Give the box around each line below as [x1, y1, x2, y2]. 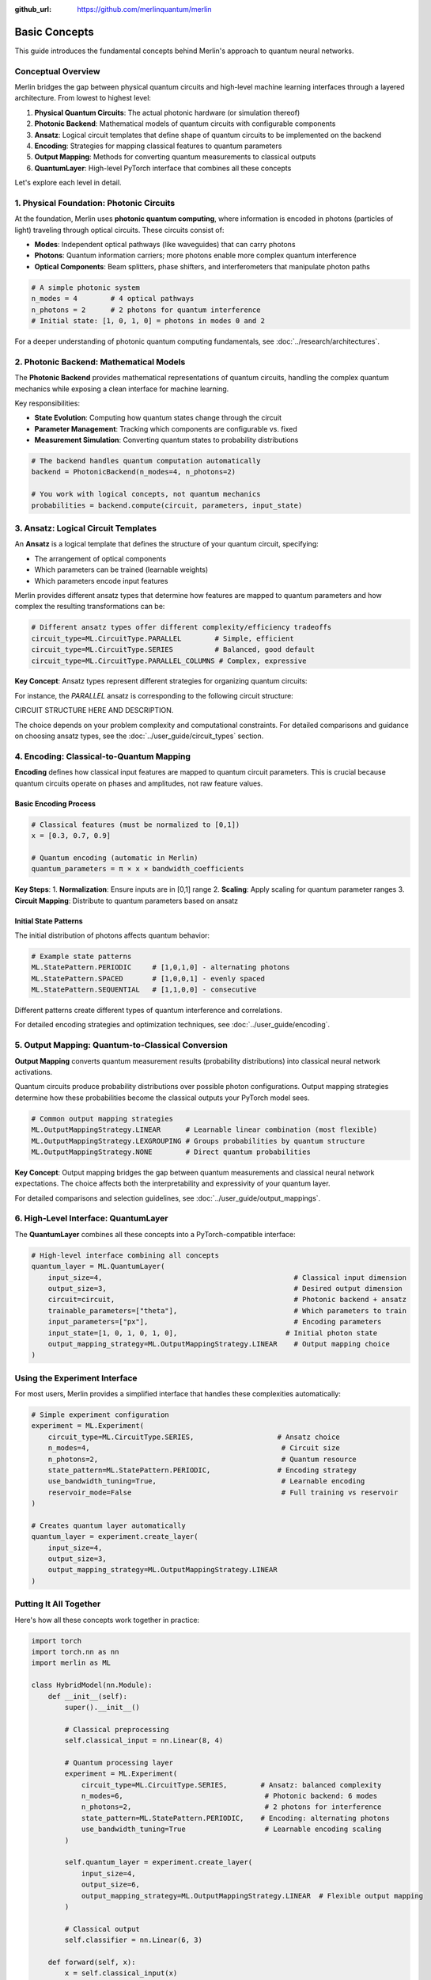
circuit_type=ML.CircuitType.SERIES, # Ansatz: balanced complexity [81, 1780, 382, 1789]
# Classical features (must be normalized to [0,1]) [31, 820, 240, 829]
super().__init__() [64, 1703, 140, 1712]
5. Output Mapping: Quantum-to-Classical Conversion [14, 1040, 229, 1051]
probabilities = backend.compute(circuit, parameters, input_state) [31, 501, 303, 510]
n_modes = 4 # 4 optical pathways [31, 294, 195, 303]
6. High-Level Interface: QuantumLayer [14, 1213, 168, 1224]
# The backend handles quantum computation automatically [31, 456, 261, 466]
